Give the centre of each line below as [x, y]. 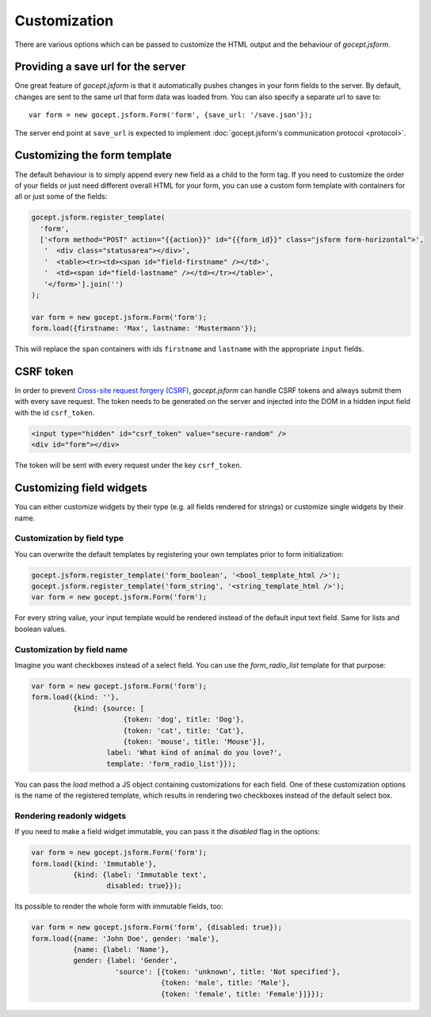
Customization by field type [69, 539]
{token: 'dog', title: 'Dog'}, [184, 720]
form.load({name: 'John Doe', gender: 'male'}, [125, 938]
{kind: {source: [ [109, 708]
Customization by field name [71, 649]
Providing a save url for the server [100, 67]
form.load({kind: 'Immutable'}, [94, 864]
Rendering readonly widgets [71, 816]
